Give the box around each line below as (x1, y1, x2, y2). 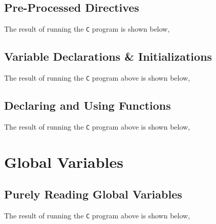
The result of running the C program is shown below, (4, 23, 170, 34)
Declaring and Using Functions (4, 97, 171, 113)
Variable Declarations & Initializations (4, 48, 212, 64)
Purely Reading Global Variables (4, 186, 182, 202)
